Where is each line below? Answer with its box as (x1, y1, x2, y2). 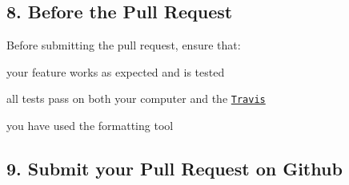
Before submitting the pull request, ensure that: (6, 37, 241, 53)
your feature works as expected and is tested (6, 63, 225, 80)
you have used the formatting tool (6, 117, 174, 134)
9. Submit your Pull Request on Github (6, 156, 343, 181)
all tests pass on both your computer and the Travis (6, 90, 266, 107)
